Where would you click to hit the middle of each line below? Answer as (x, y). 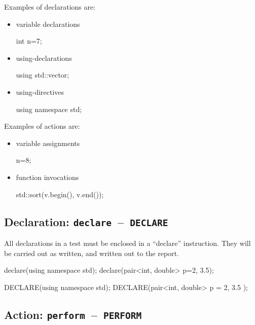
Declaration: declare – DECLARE (86, 221)
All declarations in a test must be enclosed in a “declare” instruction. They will (128, 243)
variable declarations (48, 24)
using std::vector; (43, 75)
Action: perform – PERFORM (73, 314)
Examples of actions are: (42, 126)
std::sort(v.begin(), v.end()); (60, 194)
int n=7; (29, 41)
